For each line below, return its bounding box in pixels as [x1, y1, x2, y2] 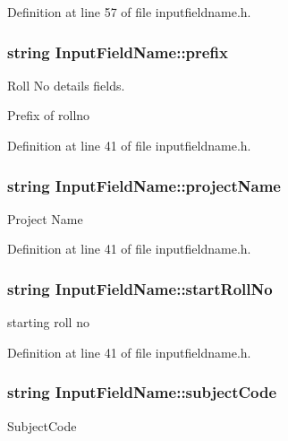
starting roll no [7, 313, 89, 332]
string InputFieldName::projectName [7, 174, 281, 196]
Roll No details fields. [7, 75, 125, 94]
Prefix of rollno [7, 106, 90, 125]
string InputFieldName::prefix [7, 40, 228, 63]
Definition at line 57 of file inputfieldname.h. [7, 3, 251, 21]
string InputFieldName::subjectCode [7, 381, 277, 403]
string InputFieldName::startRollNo [7, 277, 273, 299]
